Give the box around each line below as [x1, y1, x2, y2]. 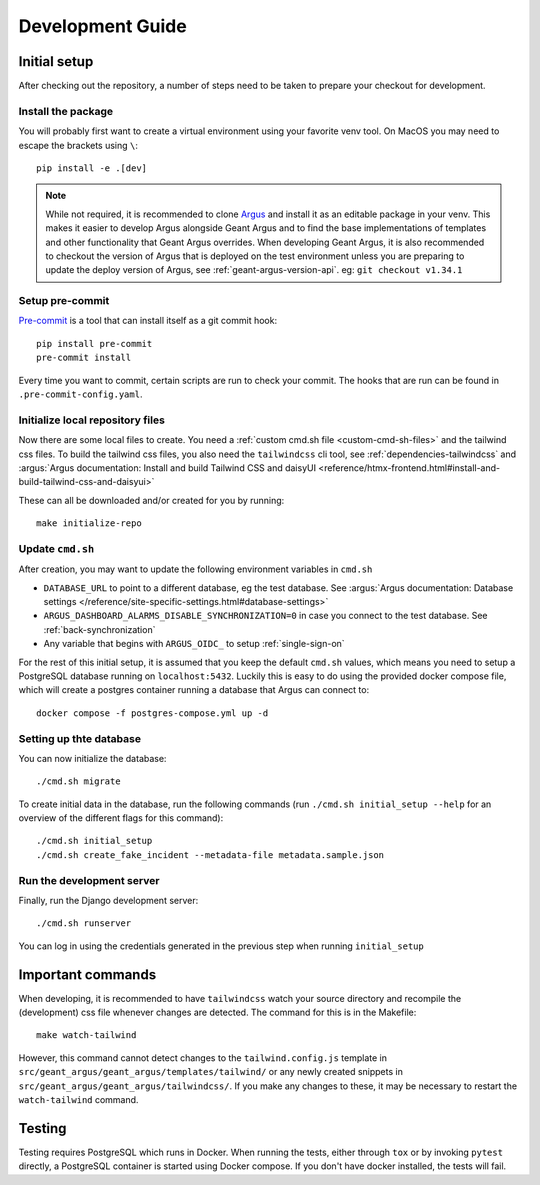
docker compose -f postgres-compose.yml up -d [36, 707, 269, 719]
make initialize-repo [36, 518, 142, 529]
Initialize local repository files [18, 413, 165, 427]
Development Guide [18, 15, 187, 37]
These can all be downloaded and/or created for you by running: [18, 494, 285, 506]
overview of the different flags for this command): [18, 812, 224, 824]
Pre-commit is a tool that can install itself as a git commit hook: [18, 315, 278, 327]
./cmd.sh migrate [36, 776, 121, 787]
